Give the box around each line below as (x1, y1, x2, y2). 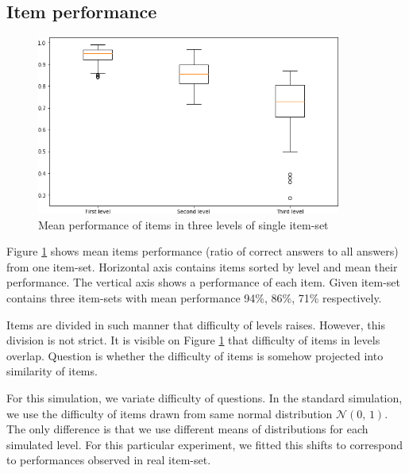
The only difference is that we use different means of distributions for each (6, 421, 368, 437)
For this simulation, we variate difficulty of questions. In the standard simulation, (6, 389, 403, 406)
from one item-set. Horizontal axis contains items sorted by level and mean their (6, 258, 398, 275)
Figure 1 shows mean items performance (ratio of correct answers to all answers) (6, 243, 399, 260)
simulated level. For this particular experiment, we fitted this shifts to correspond (6, 436, 403, 452)
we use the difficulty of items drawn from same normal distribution (6, 405, 333, 421)
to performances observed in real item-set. (6, 452, 211, 468)
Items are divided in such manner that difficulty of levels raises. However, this (6, 316, 385, 333)
